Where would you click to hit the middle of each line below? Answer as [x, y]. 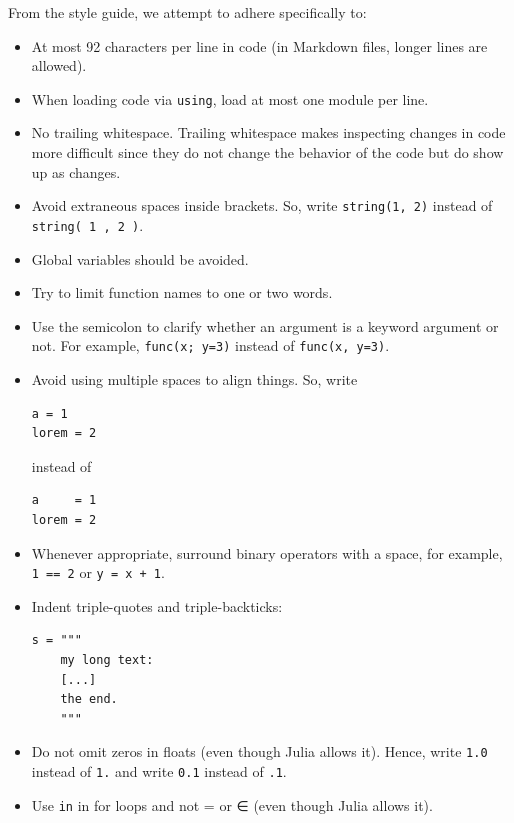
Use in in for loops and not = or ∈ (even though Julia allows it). [232, 804]
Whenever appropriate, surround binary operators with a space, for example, [267, 552]
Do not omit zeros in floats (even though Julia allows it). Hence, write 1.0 [259, 751]
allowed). [59, 65]
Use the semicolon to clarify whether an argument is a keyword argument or [265, 325]
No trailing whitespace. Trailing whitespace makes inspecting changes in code [268, 132]
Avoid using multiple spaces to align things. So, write [194, 378]
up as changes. [76, 171]
